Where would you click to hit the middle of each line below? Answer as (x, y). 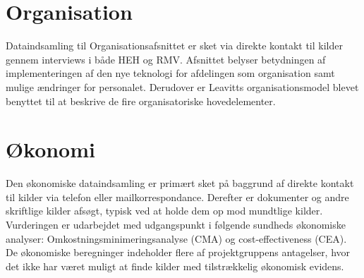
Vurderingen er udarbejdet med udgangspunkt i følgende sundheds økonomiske (176, 224)
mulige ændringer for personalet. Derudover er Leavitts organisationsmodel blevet (182, 86)
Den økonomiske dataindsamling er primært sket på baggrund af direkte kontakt (180, 183)
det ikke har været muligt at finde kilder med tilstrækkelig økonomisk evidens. (175, 266)
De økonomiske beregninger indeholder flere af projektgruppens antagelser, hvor (178, 252)
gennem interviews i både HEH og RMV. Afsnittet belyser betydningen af (166, 59)
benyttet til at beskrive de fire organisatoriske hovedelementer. (141, 101)
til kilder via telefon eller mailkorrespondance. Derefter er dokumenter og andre (177, 197)
